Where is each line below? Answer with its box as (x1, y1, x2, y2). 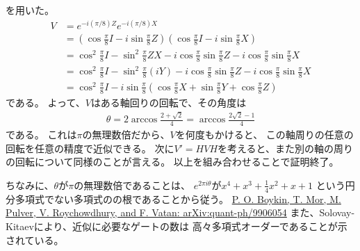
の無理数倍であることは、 (74, 177, 191, 192)
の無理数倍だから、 (82, 127, 170, 142)
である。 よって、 (6, 95, 85, 109)
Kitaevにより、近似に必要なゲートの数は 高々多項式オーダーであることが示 (6, 218, 347, 233)
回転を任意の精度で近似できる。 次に (6, 140, 174, 155)
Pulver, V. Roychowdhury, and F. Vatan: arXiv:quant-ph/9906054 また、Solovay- (6, 205, 355, 220)
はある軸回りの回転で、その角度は (90, 95, 247, 109)
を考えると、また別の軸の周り (218, 140, 354, 155)
